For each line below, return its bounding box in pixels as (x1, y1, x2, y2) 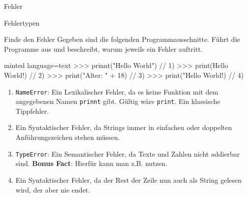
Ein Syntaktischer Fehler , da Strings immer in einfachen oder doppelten (15, 122, 232, 132)
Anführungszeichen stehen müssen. (15, 132, 120, 142)
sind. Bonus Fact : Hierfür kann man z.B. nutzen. (15, 158, 167, 168)
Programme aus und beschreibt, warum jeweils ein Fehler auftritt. (4, 43, 203, 54)
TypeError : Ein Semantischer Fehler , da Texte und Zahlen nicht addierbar (15, 148, 240, 159)
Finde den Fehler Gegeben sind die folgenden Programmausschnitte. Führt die (4, 34, 240, 44)
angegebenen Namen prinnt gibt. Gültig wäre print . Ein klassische (15, 96, 220, 106)
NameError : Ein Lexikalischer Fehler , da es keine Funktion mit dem (15, 86, 218, 97)
